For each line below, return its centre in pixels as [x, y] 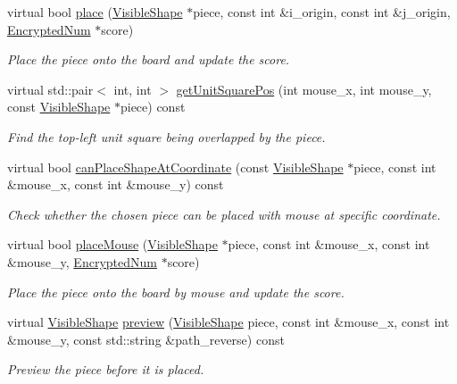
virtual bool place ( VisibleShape [95, 12]
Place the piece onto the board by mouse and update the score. [176, 292]
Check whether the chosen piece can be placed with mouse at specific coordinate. [224, 214]
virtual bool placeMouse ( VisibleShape [112, 244]
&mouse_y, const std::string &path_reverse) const [146, 339]
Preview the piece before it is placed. [106, 369]
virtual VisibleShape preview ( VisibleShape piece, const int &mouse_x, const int [228, 322]
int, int [133, 89]
